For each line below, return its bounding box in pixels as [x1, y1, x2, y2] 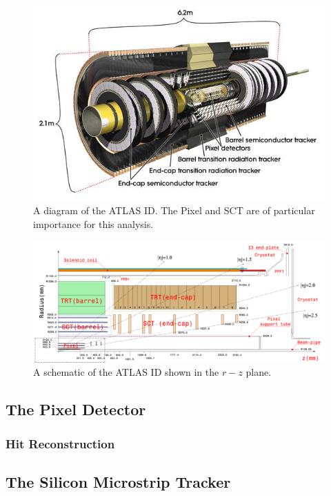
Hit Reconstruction [6, 435, 115, 452]
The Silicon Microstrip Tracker [6, 471, 231, 493]
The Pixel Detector [6, 399, 146, 420]
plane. [245, 365, 272, 379]
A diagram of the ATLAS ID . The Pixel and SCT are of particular [33, 203, 315, 218]
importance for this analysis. [33, 216, 154, 231]
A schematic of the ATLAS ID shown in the [33, 365, 219, 379]
